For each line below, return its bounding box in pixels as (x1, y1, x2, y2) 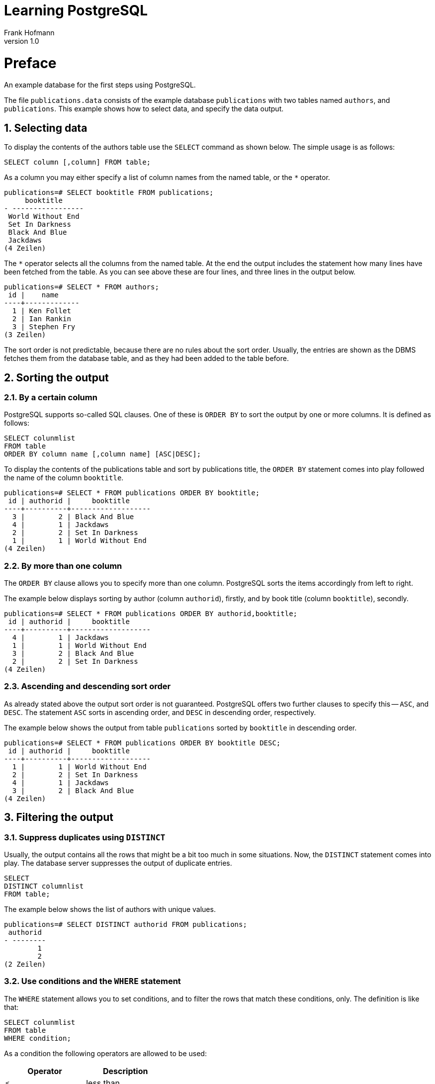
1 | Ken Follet (12, 307, 71, 315)
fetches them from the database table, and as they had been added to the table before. (4, 354, 289, 363)
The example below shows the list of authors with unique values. (4, 905, 216, 914)
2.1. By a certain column (4, 392, 97, 402)
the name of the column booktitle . (4, 473, 124, 482)
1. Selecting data (4, 121, 87, 134)
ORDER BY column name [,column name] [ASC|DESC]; (4, 450, 201, 458)
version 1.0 (4, 36, 39, 45)
